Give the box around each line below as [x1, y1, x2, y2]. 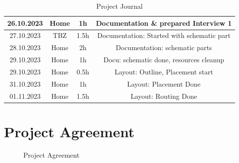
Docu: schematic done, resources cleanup [103, 54, 224, 65]
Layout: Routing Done [130, 91, 197, 101]
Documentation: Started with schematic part [97, 30, 231, 40]
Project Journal [96, 1, 143, 11]
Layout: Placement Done [127, 78, 201, 89]
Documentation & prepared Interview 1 [96, 18, 232, 28]
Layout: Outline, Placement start [114, 66, 213, 76]
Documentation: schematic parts [116, 42, 212, 53]
